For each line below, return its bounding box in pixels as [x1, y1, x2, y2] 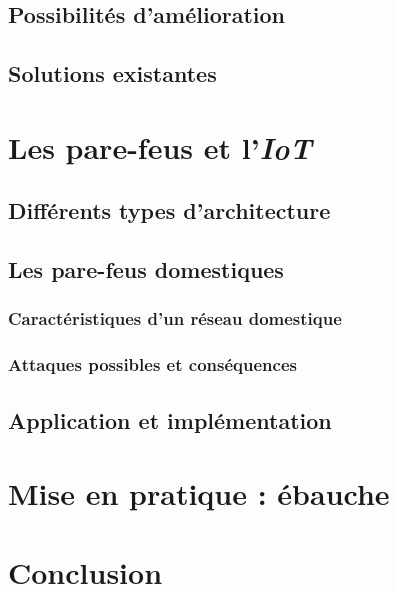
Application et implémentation [8, 404, 332, 435]
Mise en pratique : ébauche [8, 473, 390, 514]
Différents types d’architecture [8, 195, 331, 226]
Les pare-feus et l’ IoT [8, 126, 312, 168]
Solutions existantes [8, 58, 217, 89]
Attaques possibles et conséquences [8, 352, 297, 377]
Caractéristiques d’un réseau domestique [8, 306, 342, 331]
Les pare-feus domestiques [8, 254, 284, 285]
